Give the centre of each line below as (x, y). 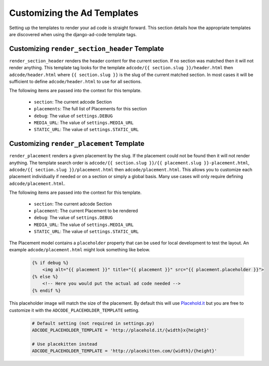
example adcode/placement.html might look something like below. (80, 249)
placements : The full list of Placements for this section (90, 109)
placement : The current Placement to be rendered (86, 211)
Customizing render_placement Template (77, 144)
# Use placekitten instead (65, 344)
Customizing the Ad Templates (74, 13)
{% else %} (45, 276)
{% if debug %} (50, 263)
